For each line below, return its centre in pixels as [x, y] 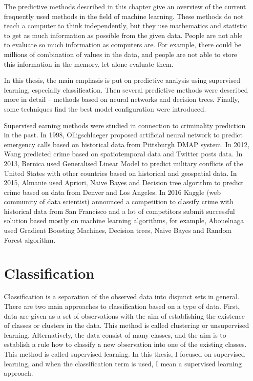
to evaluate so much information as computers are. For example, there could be [123, 45]
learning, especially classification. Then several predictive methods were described [126, 89]
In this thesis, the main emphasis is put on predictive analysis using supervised [122, 80]
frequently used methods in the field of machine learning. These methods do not [124, 16]
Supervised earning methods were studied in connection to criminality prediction [125, 125]
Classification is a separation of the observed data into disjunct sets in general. [122, 296]
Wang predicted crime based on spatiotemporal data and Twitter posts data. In [123, 154]
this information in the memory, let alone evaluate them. [89, 64]
